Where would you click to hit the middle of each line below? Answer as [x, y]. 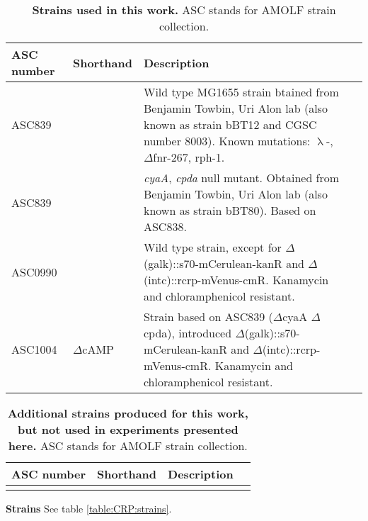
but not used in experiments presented [128, 429]
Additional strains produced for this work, [128, 413]
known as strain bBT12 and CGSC [230, 124]
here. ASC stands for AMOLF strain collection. [128, 446]
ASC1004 [34, 349]
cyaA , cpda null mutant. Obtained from [241, 178]
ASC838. [165, 226]
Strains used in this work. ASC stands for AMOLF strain [184, 10]
